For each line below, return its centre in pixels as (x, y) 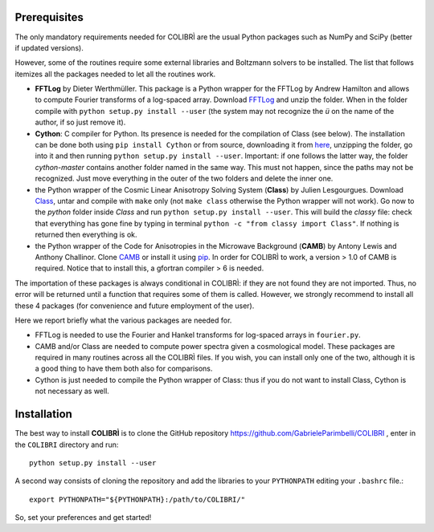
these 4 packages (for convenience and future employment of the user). (135, 306)
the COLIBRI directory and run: (67, 445)
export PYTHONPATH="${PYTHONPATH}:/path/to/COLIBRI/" (137, 499)
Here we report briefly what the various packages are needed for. (123, 320)
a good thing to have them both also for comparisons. (124, 368)
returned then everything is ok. (86, 235)
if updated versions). (49, 47)
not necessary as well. (72, 391)
